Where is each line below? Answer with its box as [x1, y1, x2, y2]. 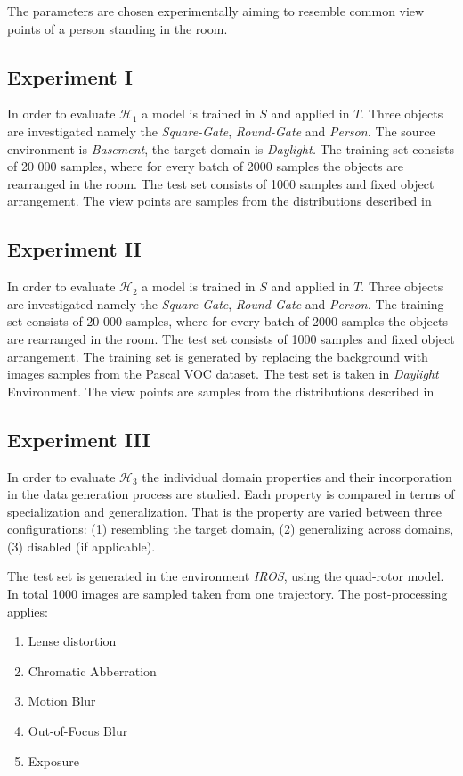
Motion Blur [28, 691, 96, 710]
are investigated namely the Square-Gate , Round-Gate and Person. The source [7, 121, 435, 140]
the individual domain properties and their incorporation [142, 467, 452, 486]
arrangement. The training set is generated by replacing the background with [7, 347, 428, 365]
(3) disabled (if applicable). [7, 536, 156, 555]
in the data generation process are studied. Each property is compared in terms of [7, 485, 455, 503]
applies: [7, 601, 48, 620]
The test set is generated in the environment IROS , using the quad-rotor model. [7, 567, 444, 585]
